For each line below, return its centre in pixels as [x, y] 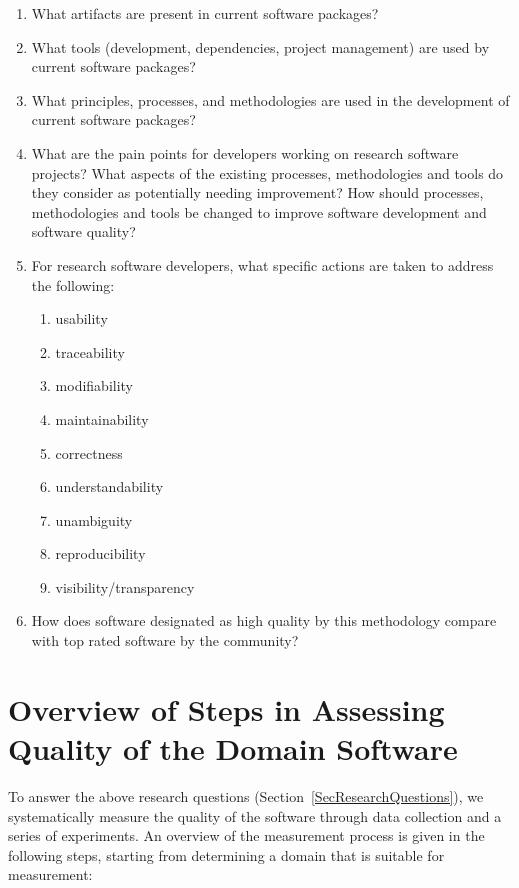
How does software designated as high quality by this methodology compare [264, 620]
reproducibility [100, 553]
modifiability [94, 385]
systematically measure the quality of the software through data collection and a [255, 815]
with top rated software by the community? [165, 640]
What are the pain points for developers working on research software [245, 152]
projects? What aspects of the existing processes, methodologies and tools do [267, 172]
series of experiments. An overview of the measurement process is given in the [246, 835]
